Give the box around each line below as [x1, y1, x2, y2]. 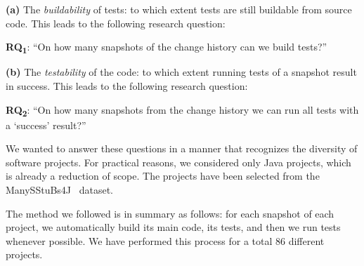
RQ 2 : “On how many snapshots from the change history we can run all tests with [6, 102, 359, 119]
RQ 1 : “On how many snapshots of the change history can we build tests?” [6, 39, 327, 55]
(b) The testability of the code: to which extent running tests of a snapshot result [6, 65, 357, 79]
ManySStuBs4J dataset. [6, 182, 114, 197]
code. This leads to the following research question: [6, 15, 226, 30]
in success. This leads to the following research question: [6, 78, 248, 93]
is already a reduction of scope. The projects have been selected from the [6, 168, 320, 183]
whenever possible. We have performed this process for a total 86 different [6, 233, 325, 248]
